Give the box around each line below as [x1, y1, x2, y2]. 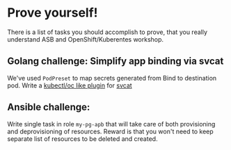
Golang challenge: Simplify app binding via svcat [7, 56, 224, 67]
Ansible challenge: [7, 101, 90, 113]
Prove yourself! [7, 5, 99, 21]
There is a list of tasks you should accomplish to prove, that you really [7, 28, 207, 36]
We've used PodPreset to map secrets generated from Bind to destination [7, 74, 217, 82]
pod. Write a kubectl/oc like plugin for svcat [7, 81, 132, 90]
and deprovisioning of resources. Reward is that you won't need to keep [7, 127, 214, 135]
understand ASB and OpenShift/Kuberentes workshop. [7, 35, 164, 43]
